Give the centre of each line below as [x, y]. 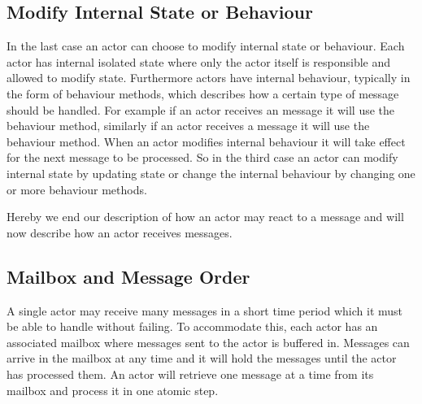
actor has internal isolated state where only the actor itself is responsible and [199, 61]
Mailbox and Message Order [128, 276]
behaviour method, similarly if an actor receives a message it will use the [188, 126]
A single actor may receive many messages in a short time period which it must [205, 310]
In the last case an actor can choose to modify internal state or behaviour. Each [206, 46]
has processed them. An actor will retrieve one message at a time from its [190, 374]
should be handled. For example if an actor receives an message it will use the [201, 109]
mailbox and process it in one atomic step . [113, 390]
